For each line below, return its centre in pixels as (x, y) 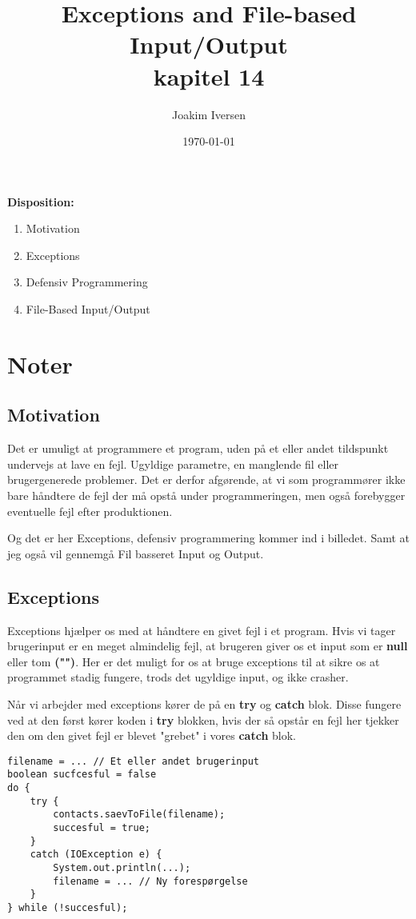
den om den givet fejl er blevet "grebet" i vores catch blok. (152, 735)
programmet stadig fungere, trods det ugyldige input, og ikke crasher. (178, 677)
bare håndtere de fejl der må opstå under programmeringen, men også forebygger (206, 495)
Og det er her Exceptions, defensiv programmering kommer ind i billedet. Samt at (209, 538)
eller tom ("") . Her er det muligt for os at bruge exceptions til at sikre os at (194, 661)
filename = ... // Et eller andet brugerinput (133, 761)
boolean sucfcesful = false (82, 775)
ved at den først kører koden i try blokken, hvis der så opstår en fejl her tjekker (203, 719)
